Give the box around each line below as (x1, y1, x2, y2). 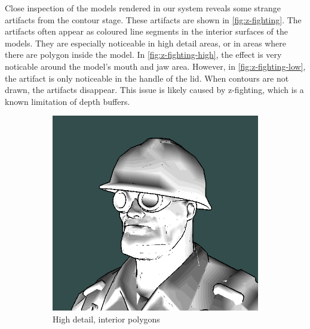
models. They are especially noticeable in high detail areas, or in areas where (5, 36, 287, 49)
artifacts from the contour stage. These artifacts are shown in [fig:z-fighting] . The (5, 13, 302, 26)
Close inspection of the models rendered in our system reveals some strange (5, 2, 281, 14)
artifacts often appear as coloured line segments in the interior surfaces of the (5, 25, 288, 38)
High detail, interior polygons (53, 312, 160, 325)
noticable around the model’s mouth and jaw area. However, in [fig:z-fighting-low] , (5, 60, 306, 72)
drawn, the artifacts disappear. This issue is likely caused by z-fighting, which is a (5, 83, 304, 96)
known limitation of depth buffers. (5, 95, 130, 107)
